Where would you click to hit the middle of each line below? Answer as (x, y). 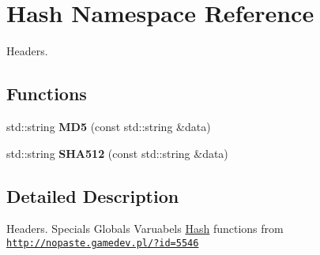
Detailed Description (93, 195)
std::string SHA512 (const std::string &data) (117, 153)
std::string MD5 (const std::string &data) (109, 126)
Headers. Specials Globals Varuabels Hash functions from (145, 229)
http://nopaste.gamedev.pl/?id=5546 (103, 243)
